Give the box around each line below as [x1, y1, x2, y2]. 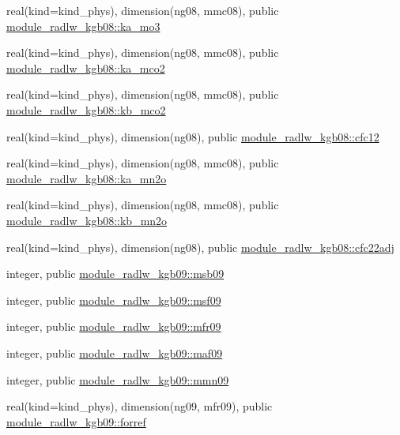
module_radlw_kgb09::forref [6, 413, 146, 429]
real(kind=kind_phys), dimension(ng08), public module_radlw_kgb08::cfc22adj [6, 238, 394, 255]
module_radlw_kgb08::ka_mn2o [6, 170, 167, 186]
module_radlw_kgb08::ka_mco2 [6, 59, 165, 76]
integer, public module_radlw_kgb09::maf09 [6, 344, 223, 361]
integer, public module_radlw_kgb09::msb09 [6, 265, 225, 282]
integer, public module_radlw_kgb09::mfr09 [6, 318, 221, 335]
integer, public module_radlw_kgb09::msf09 [6, 291, 221, 308]
